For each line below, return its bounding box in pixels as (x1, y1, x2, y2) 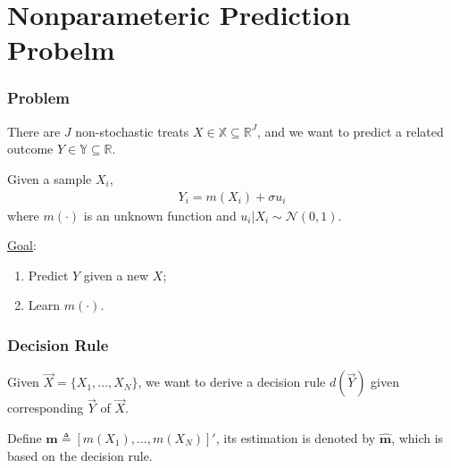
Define (7, 429, 42, 447)
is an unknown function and (83, 205, 237, 224)
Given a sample (7, 169, 92, 188)
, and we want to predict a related (256, 121, 444, 140)
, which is (391, 429, 444, 447)
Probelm (7, 31, 115, 68)
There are (7, 121, 61, 140)
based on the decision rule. (7, 446, 153, 464)
